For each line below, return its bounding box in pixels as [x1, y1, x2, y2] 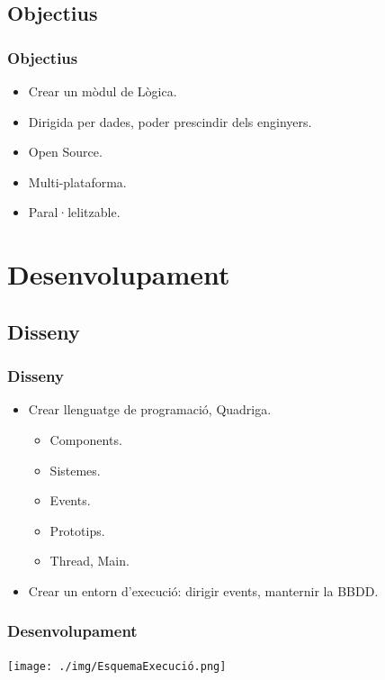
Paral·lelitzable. [28, 203, 121, 222]
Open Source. [28, 142, 103, 161]
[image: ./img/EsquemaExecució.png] [7, 659, 227, 673]
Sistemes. [49, 460, 101, 479]
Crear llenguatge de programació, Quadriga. [28, 400, 272, 419]
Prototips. [49, 521, 105, 539]
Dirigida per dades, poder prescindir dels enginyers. [28, 112, 312, 131]
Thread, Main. [49, 551, 130, 570]
